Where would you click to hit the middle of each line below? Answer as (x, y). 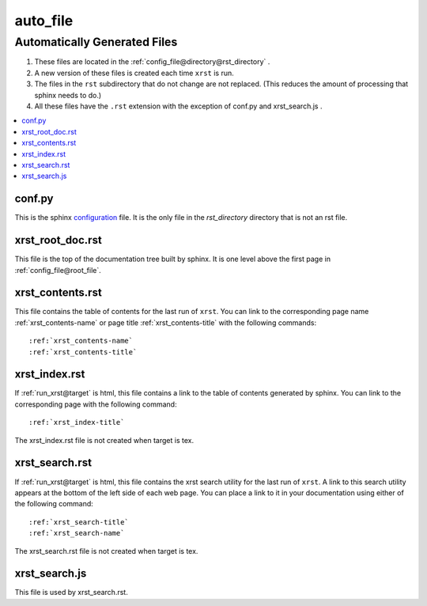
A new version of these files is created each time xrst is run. (134, 73)
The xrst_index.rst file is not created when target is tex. (104, 440)
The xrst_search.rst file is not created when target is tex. (106, 551)
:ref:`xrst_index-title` (77, 422)
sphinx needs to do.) (68, 95)
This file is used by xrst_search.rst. (71, 593)
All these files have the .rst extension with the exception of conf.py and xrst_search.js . (178, 106)
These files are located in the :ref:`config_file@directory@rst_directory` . (152, 62)
